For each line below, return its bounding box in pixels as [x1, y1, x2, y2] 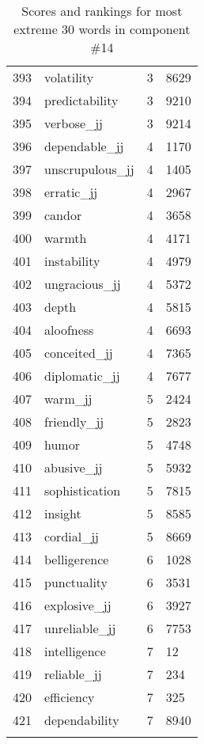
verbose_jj [44, 114, 103, 132]
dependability [44, 711, 119, 729]
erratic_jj [44, 183, 98, 201]
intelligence [44, 642, 106, 660]
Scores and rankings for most [21, 2, 183, 20]
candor [44, 206, 82, 224]
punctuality [44, 573, 108, 591]
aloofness [44, 321, 94, 339]
